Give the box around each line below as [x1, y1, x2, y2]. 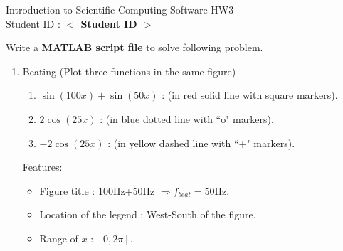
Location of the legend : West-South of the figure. [39, 207, 256, 222]
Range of [39, 230, 78, 245]
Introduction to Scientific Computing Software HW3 [6, 2, 234, 16]
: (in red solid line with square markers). [162, 87, 338, 102]
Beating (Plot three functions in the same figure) [22, 63, 236, 78]
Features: [22, 159, 63, 174]
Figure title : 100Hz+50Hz [39, 183, 155, 198]
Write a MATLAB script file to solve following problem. [6, 40, 263, 55]
